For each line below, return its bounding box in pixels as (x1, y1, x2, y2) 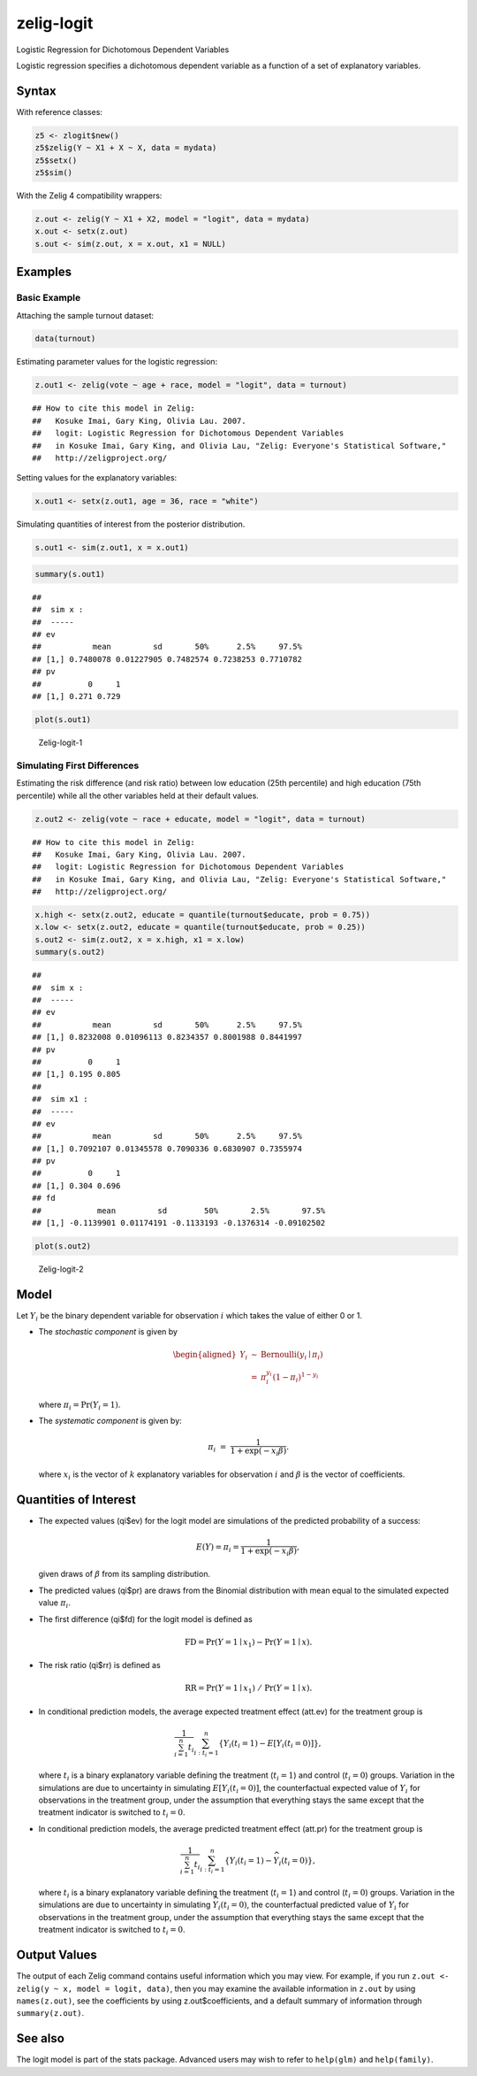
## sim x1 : (32, 1094, 88, 1104)
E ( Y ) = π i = (195, 1542, 240, 1554)
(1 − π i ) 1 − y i (272, 1371, 319, 1384)
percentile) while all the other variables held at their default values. (16, 790, 260, 801)
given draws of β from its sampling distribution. (38, 1569, 211, 1580)
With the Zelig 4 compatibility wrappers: (16, 190, 163, 201)
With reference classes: (16, 106, 103, 117)
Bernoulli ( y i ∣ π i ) (261, 1349, 324, 1362)
